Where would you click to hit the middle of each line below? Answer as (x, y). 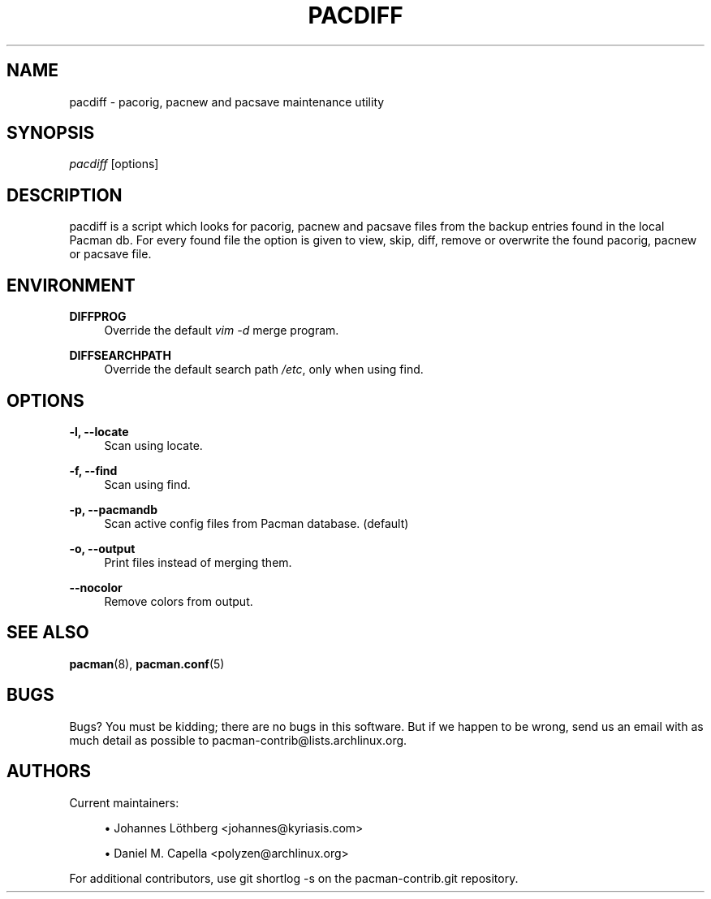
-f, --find (93, 470)
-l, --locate (99, 431)
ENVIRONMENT (71, 285)
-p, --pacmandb (114, 509)
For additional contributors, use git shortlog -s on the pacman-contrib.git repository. (294, 878)
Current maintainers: (124, 802)
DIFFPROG (98, 317)
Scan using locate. (153, 445)
